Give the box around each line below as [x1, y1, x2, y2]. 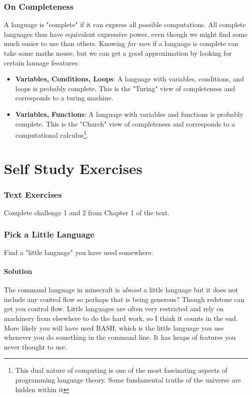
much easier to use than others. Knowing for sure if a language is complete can [4, 38, 238, 48]
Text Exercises [4, 188, 62, 200]
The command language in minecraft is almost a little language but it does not [4, 285, 238, 295]
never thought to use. [4, 341, 67, 351]
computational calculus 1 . [15, 128, 89, 140]
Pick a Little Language [4, 228, 94, 240]
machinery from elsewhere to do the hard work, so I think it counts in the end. [4, 313, 238, 323]
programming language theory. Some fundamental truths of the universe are [15, 374, 241, 384]
